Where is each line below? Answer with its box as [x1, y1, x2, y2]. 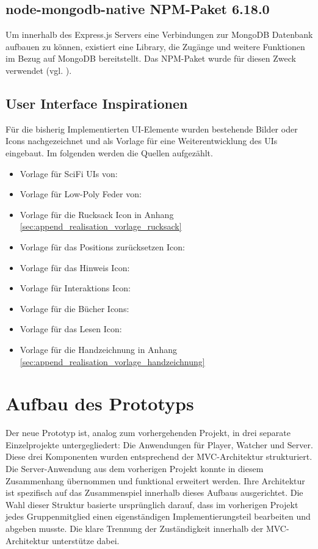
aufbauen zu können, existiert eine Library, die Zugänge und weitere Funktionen [5, 40, 305, 53]
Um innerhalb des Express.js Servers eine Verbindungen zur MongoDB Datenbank [5, 28, 313, 41]
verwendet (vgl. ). [5, 64, 72, 76]
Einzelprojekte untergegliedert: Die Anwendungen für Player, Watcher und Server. [5, 438, 313, 451]
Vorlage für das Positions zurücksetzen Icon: [20, 240, 185, 253]
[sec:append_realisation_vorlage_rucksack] [20, 220, 182, 233]
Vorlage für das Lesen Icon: [20, 322, 122, 335]
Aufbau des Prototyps [5, 391, 194, 416]
